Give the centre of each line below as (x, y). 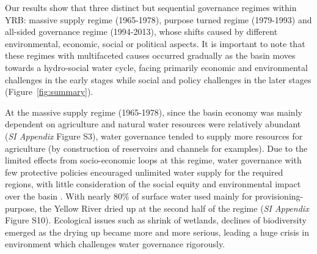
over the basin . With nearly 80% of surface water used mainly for (129, 196)
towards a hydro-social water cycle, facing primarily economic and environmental (156, 67)
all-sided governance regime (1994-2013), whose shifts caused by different (141, 32)
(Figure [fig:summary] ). (49, 92)
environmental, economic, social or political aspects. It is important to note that (155, 43)
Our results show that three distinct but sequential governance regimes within (151, 7)
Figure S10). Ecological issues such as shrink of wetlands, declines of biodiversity (156, 220)
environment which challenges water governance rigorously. (115, 244)
